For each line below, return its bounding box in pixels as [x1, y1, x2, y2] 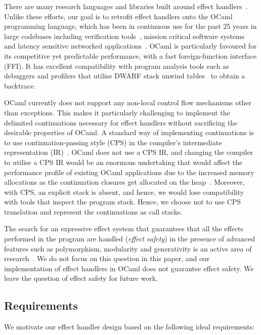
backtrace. [4, 80, 36, 91]
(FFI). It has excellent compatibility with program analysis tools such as [4, 60, 229, 71]
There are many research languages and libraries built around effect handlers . [4, 1, 248, 11]
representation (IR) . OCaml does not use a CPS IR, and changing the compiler [4, 147, 253, 157]
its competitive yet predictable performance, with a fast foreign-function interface [4, 50, 256, 61]
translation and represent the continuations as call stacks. [4, 206, 183, 217]
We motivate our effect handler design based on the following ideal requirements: [4, 321, 255, 332]
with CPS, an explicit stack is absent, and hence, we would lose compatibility [4, 186, 244, 197]
